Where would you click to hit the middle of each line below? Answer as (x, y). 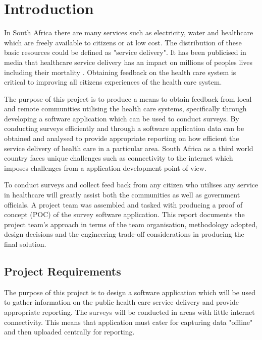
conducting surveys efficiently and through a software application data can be (124, 128)
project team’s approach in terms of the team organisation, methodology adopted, (131, 224)
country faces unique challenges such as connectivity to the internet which (119, 158)
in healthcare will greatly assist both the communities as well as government (122, 195)
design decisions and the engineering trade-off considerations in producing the (124, 234)
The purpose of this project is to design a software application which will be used (130, 292)
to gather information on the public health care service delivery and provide (122, 302)
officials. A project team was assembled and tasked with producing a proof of (123, 204)
